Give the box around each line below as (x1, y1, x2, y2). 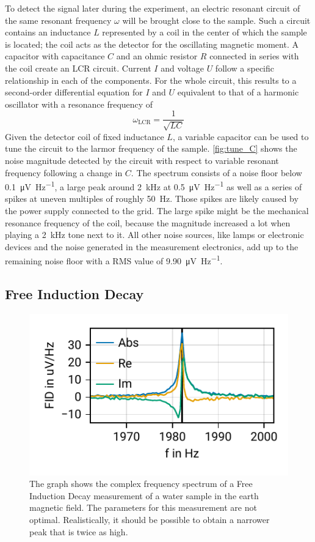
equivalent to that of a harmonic (177, 86, 299, 98)
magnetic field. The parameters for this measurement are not (29, 501, 257, 514)
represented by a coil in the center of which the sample (102, 26, 307, 39)
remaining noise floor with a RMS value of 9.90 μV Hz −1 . (5, 253, 223, 267)
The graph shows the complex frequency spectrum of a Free (29, 477, 253, 490)
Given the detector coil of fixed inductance (5, 130, 164, 143)
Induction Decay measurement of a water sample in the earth (29, 489, 259, 502)
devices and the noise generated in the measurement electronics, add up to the (5, 240, 299, 253)
